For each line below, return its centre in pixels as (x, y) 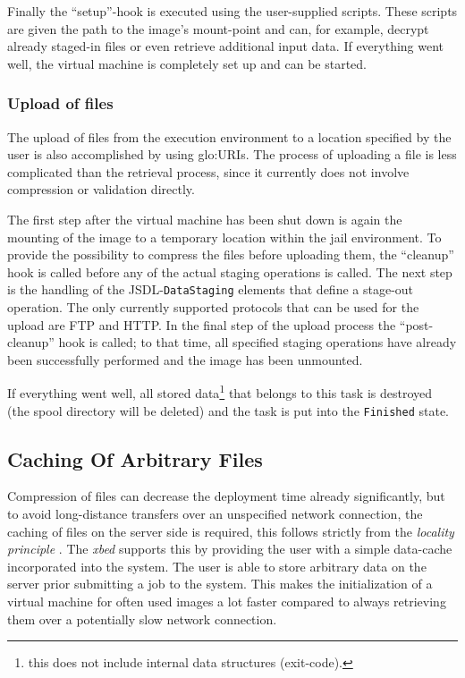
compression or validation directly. (101, 189)
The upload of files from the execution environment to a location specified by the (229, 136)
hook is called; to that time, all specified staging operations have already (258, 342)
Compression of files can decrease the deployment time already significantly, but (226, 496)
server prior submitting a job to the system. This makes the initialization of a (220, 584)
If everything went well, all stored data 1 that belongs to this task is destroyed (220, 392)
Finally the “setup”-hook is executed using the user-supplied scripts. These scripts (232, 11)
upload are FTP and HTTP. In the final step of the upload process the (202, 324)
